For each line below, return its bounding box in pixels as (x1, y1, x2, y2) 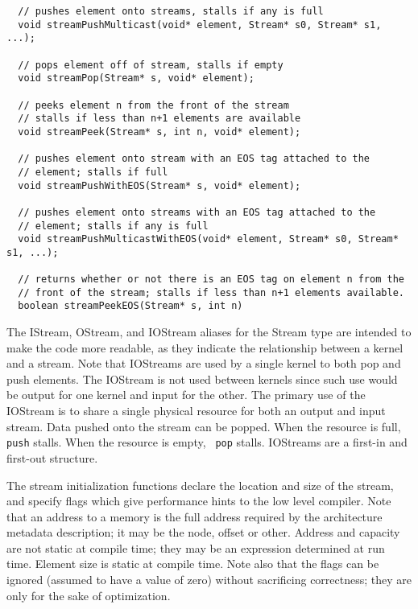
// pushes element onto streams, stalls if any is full (18, 6, 324, 17)
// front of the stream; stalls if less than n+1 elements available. (18, 286, 404, 298)
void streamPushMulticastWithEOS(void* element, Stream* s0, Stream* (18, 233, 399, 245)
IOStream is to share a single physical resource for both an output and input (6, 402, 386, 419)
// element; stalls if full (18, 166, 168, 178)
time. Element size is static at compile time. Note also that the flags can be (6, 555, 379, 572)
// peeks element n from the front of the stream (18, 99, 289, 111)
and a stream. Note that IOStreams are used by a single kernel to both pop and (6, 355, 401, 372)
